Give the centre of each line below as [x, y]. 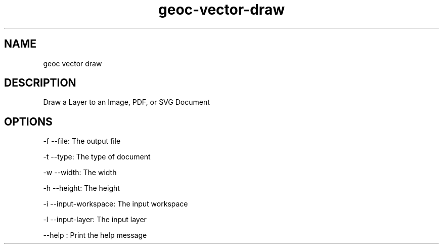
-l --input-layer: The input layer [95, 220]
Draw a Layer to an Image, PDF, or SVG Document [126, 102]
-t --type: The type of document [97, 157]
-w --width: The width [80, 173]
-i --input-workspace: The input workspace [116, 204]
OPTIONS [28, 121]
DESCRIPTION [40, 83]
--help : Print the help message [95, 235]
